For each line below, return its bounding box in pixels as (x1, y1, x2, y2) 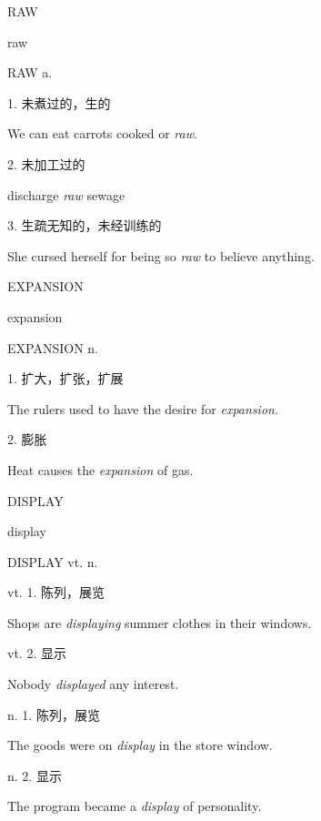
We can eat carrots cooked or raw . (7, 124, 197, 143)
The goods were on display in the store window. (7, 735, 273, 755)
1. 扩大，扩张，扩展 (7, 369, 124, 388)
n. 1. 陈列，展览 (7, 704, 100, 724)
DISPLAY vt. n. (7, 552, 98, 571)
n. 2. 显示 (7, 765, 62, 785)
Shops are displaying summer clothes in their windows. (7, 613, 312, 632)
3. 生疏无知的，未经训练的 (7, 216, 162, 235)
